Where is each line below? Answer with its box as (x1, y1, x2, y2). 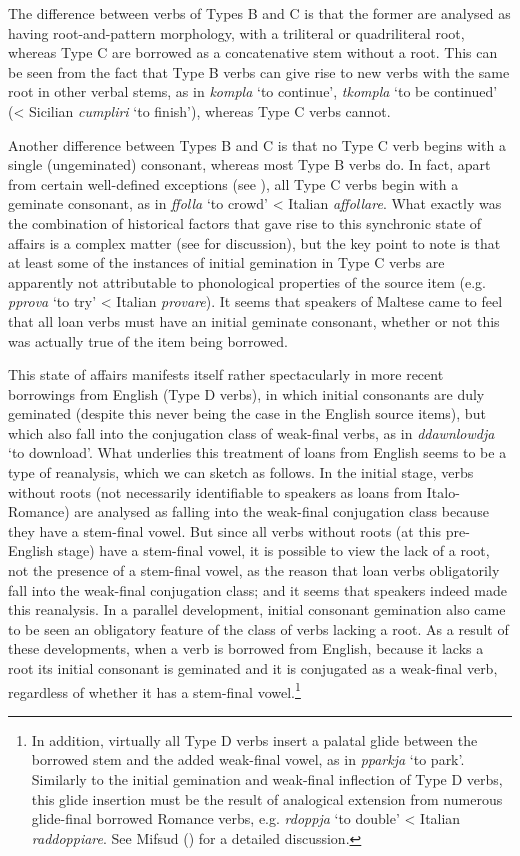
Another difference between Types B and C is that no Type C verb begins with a (8, 134, 506, 155)
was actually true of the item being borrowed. (8, 330, 288, 351)
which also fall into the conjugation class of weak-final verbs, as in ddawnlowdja (8, 422, 495, 443)
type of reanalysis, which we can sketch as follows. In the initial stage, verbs (8, 462, 474, 483)
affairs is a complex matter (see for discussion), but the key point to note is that (8, 232, 501, 253)
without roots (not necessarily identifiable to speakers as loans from (8, 481, 423, 502)
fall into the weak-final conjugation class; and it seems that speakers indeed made (8, 579, 508, 600)
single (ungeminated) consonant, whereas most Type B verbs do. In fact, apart (8, 154, 491, 175)
